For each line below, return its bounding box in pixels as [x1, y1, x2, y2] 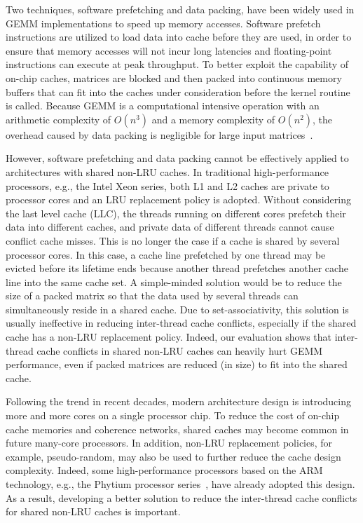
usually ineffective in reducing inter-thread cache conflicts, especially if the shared [6, 315, 357, 330]
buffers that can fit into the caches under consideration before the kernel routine [6, 84, 350, 99]
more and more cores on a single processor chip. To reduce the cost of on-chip [6, 408, 340, 423]
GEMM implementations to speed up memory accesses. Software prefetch [6, 15, 321, 30]
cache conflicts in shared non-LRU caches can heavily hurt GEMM [36, 343, 323, 358]
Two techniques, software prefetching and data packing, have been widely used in [6, 2, 355, 16]
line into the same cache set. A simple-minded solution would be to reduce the [6, 274, 342, 289]
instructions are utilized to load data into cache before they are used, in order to [6, 29, 352, 44]
